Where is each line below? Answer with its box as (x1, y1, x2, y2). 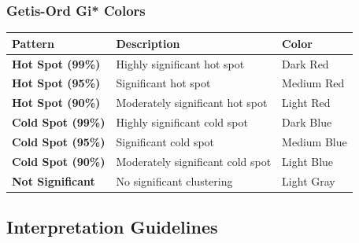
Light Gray (282, 172, 335, 189)
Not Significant (12, 172, 95, 189)
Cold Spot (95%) (12, 133, 105, 149)
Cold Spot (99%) (12, 114, 105, 131)
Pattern (12, 35, 54, 51)
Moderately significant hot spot (116, 94, 268, 111)
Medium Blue (282, 133, 347, 149)
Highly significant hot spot (116, 55, 245, 72)
